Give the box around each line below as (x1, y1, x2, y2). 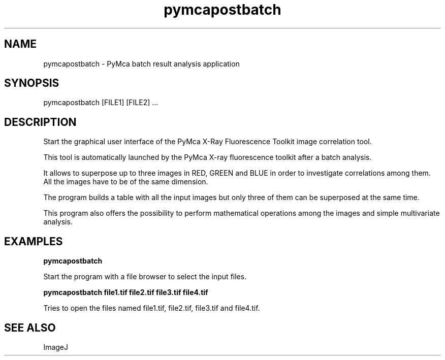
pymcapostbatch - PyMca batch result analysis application (43, 59, 240, 68)
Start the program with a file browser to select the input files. (43, 272, 247, 281)
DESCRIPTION (4, 115, 77, 128)
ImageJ (43, 342, 69, 351)
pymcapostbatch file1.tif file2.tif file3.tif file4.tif (43, 288, 208, 297)
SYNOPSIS (4, 77, 59, 90)
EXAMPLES (4, 235, 63, 248)
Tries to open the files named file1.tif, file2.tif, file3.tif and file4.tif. (43, 304, 260, 313)
